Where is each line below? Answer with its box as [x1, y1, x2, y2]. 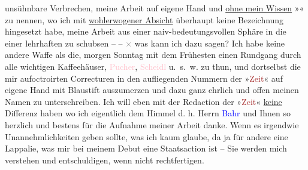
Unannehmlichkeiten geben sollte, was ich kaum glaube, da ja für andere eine [5, 130, 288, 143]
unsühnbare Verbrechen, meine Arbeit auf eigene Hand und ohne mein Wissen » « [5, 2, 304, 14]
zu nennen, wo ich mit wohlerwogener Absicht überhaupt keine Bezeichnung [5, 13, 284, 26]
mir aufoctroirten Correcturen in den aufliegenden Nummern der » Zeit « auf [5, 72, 283, 84]
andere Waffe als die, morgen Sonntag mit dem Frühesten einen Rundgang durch [5, 48, 301, 61]
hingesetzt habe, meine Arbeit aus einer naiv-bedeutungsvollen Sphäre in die [5, 25, 286, 38]
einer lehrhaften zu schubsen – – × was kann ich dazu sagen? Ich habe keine [5, 36, 285, 49]
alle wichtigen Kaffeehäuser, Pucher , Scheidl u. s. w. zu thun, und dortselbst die [5, 60, 301, 72]
